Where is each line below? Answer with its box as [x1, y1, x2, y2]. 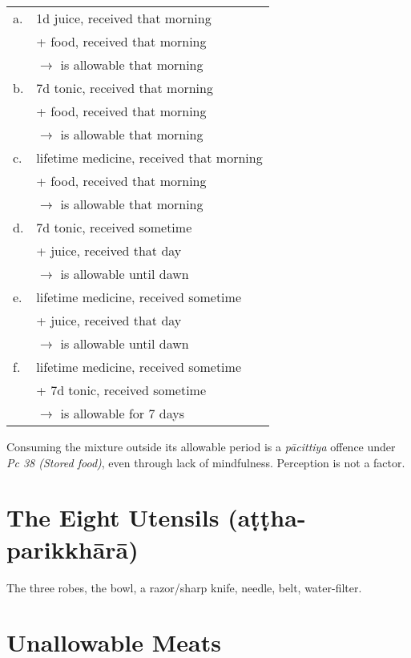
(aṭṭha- [228, 501, 306, 534]
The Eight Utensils [6, 501, 220, 534]
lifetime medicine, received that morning [36, 148, 263, 167]
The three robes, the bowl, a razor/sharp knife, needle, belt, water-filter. [6, 579, 362, 595]
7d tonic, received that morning [36, 79, 213, 97]
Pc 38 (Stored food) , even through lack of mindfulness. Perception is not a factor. [6, 454, 405, 470]
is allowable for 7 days [60, 404, 184, 422]
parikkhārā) [6, 532, 139, 565]
